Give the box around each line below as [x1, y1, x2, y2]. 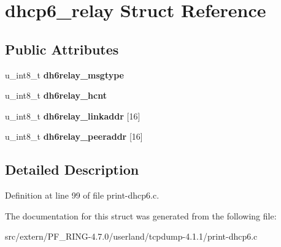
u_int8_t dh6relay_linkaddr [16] [5, 109, 140, 122]
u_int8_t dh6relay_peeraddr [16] [5, 130, 143, 143]
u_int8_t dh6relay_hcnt [5, 89, 107, 102]
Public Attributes [5, 39, 119, 58]
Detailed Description [5, 160, 139, 179]
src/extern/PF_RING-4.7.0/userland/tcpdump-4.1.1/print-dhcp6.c [5, 230, 258, 243]
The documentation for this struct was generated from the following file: [5, 209, 277, 222]
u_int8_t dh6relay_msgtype [5, 68, 124, 81]
